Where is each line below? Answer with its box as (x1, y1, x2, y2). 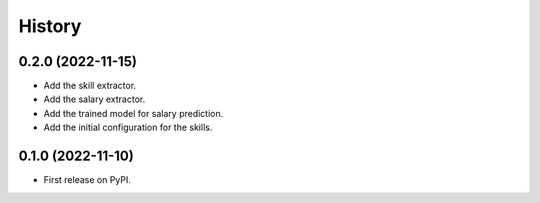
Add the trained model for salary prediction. (43, 107, 224, 119)
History (18, 15, 82, 37)
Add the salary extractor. (43, 93, 146, 105)
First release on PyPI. (43, 174, 132, 186)
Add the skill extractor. (43, 80, 137, 92)
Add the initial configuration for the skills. (43, 121, 213, 134)
